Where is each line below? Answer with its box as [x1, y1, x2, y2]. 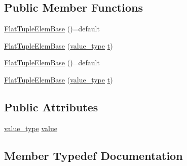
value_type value [4, 122, 58, 133]
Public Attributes [4, 99, 98, 114]
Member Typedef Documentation [4, 147, 183, 163]
